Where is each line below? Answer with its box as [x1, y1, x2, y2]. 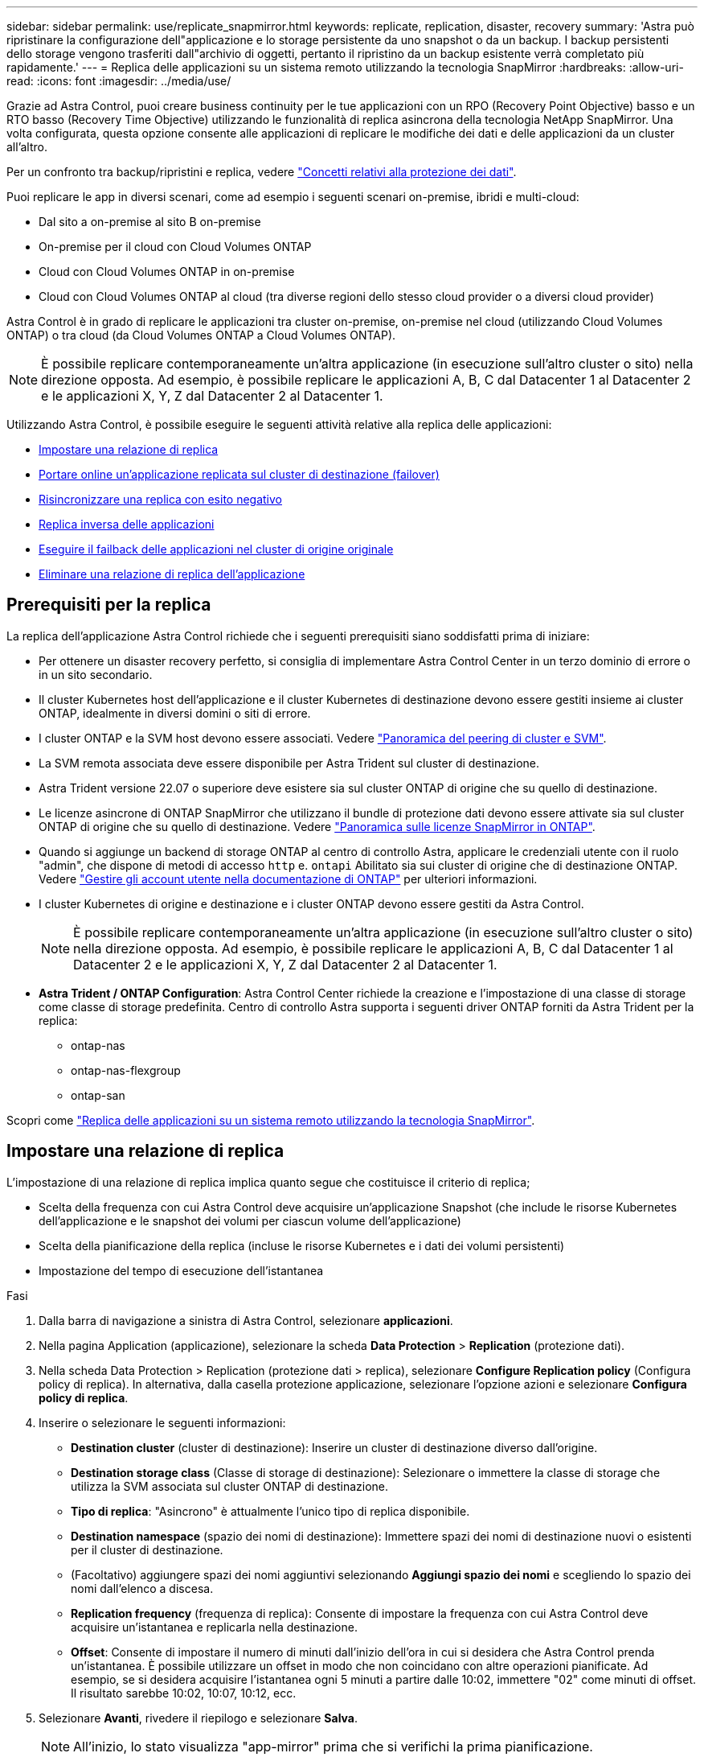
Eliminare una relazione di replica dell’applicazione [39, 567, 305, 581]
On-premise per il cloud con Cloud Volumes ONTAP [39, 240, 312, 253]
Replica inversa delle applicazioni [39, 517, 215, 531]
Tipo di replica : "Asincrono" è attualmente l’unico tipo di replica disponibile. [71, 1504, 470, 1518]
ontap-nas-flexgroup [71, 1063, 181, 1077]
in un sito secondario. [39, 667, 153, 681]
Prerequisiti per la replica [6, 595, 211, 615]
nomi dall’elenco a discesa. [71, 1581, 214, 1595]
